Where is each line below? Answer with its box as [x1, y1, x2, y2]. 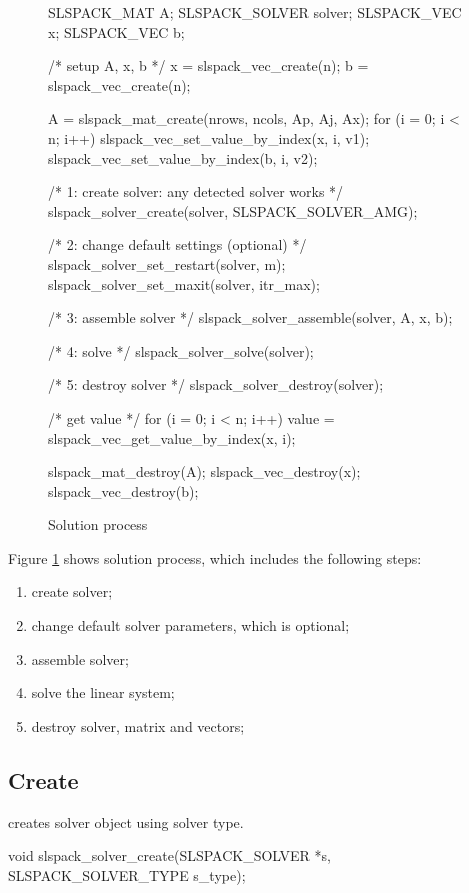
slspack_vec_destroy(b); [48, 480, 199, 501]
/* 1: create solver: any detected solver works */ [48, 181, 344, 202]
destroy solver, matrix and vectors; [31, 715, 245, 736]
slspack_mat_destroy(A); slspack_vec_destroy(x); [48, 461, 361, 482]
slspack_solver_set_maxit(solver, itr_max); [48, 273, 320, 294]
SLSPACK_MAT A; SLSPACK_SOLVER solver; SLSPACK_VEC [48, 2, 462, 22]
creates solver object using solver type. [8, 811, 244, 832]
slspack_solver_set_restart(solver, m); [48, 253, 286, 274]
